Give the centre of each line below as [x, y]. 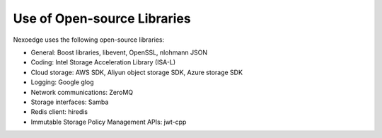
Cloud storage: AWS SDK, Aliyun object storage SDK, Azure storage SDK [137, 72]
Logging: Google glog [62, 82]
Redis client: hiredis [59, 112]
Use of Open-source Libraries [102, 18]
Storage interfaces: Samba [70, 102]
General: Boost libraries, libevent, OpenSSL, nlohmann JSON [119, 52]
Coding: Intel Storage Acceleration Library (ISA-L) [103, 62]
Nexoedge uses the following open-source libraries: [89, 40]
